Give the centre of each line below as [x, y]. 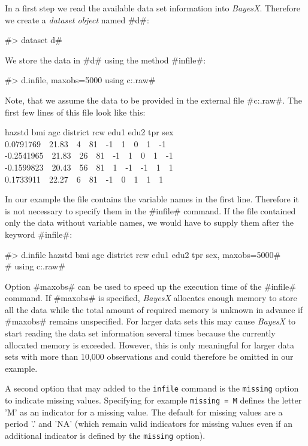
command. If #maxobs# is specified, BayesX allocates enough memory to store [151, 298]
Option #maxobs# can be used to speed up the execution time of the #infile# [150, 286]
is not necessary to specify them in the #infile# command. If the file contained [150, 210]
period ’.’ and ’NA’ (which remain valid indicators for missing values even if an [149, 424]
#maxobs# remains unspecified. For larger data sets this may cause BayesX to [150, 321]
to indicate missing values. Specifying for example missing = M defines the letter [153, 400]
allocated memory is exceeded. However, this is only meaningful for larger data [150, 345]
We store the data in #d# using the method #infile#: [105, 60]
